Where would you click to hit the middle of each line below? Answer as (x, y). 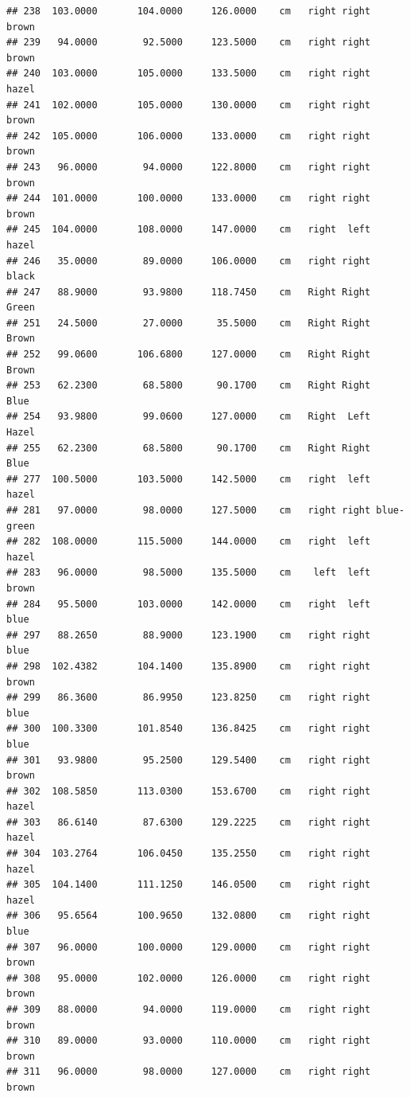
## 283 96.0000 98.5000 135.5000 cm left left (189, 573)
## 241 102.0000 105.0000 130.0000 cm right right (189, 105)
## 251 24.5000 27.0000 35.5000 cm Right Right (189, 323)
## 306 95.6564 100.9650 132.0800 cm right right (189, 916)
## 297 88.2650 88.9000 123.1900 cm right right (189, 635)
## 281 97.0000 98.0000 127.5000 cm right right (189, 510)
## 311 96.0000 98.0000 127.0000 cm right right (189, 1072)
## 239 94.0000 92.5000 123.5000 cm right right (189, 43)
